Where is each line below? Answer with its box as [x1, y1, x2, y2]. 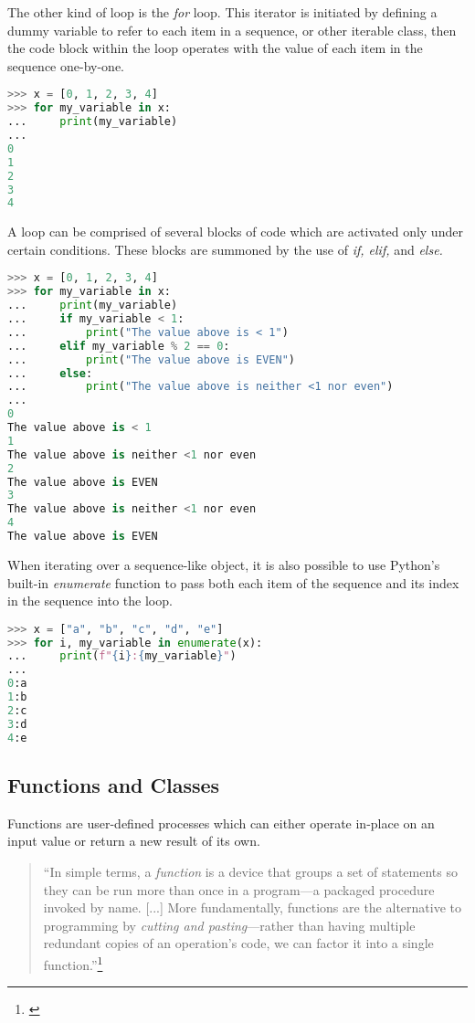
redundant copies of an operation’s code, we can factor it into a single [43, 933, 434, 953]
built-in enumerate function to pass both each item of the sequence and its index [7, 573, 459, 592]
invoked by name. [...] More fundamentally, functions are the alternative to [43, 898, 461, 917]
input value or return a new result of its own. [7, 831, 260, 850]
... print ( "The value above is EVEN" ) [7, 353, 296, 366]
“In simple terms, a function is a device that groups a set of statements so [43, 861, 458, 881]
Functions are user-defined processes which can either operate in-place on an [7, 813, 435, 832]
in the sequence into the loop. [7, 591, 173, 610]
